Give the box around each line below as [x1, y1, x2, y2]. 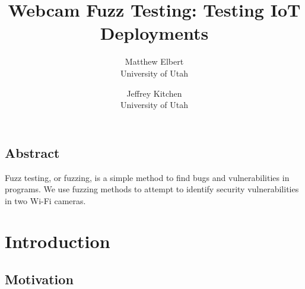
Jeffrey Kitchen [126, 87, 182, 99]
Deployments [100, 21, 209, 45]
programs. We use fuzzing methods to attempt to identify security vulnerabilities [5, 183, 299, 195]
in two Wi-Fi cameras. [5, 194, 86, 207]
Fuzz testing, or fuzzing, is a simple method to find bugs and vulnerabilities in [5, 171, 290, 183]
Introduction [5, 229, 110, 253]
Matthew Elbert [125, 55, 184, 68]
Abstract [5, 143, 60, 161]
